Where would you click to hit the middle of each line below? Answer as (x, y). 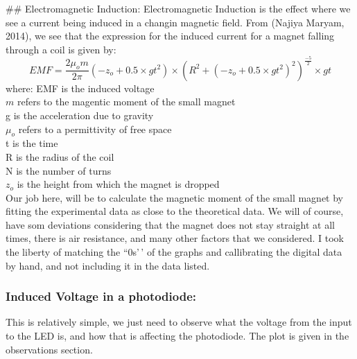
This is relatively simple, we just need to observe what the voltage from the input (179, 322)
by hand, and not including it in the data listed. (108, 265)
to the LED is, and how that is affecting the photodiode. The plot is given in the (177, 336)
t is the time (32, 143)
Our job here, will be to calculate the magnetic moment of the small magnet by (175, 197)
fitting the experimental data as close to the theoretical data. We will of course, (175, 211)
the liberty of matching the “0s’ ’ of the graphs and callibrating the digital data (174, 252)
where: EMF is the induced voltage (80, 88)
